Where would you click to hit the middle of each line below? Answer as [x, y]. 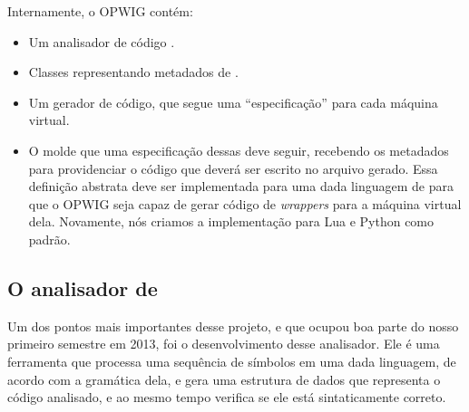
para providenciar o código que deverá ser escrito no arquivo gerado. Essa [233, 168]
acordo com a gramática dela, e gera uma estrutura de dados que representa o [224, 379]
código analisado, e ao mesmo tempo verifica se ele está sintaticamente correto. [227, 397]
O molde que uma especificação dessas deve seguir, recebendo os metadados [239, 150]
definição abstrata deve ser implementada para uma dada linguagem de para [241, 186]
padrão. [49, 239]
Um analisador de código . [102, 41]
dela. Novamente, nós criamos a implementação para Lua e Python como [231, 221]
